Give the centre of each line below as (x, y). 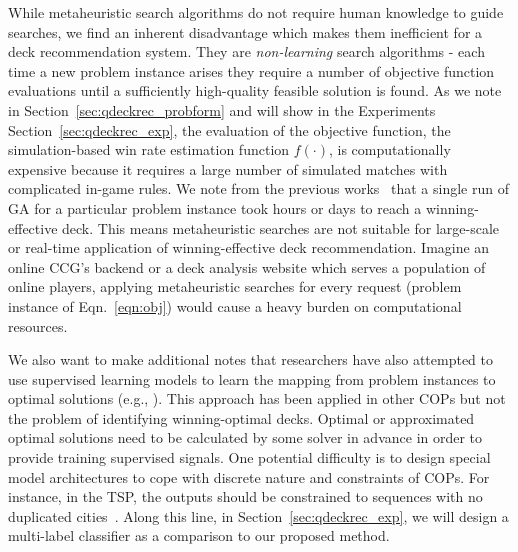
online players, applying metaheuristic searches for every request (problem (235, 286)
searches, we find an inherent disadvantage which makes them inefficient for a (245, 31)
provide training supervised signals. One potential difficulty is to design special (249, 457)
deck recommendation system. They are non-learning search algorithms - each (246, 51)
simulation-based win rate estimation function (149, 149)
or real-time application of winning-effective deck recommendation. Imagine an (249, 247)
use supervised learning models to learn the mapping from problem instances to (252, 378)
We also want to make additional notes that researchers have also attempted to (251, 359)
